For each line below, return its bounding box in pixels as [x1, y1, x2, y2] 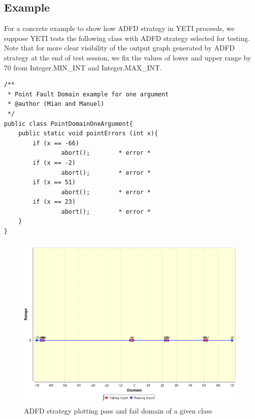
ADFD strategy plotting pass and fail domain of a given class [24, 405, 212, 416]
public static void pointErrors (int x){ [18, 130, 158, 137]
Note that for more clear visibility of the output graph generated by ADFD [4, 42, 235, 53]
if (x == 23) [32, 198, 76, 206]
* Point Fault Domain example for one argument [7, 90, 169, 98]
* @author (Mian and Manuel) [7, 100, 104, 108]
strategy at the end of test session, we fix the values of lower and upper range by [4, 52, 251, 62]
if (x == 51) [32, 179, 76, 186]
